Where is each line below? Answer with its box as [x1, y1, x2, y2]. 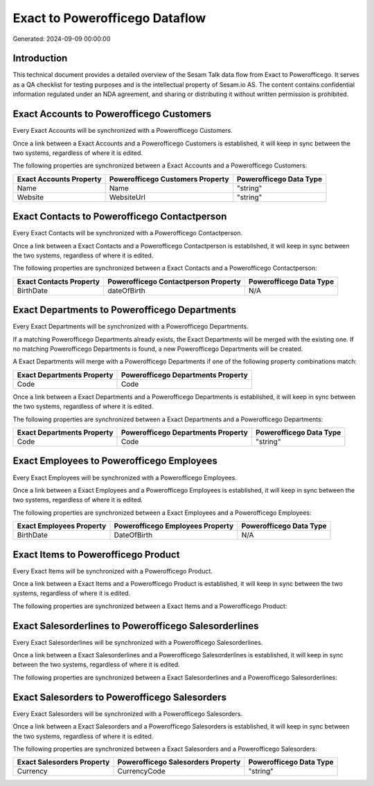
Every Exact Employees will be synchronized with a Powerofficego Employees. [12, 473, 237, 482]
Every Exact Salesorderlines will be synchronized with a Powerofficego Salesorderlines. [12, 638, 263, 646]
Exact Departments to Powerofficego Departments [12, 304, 237, 316]
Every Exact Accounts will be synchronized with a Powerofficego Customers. [12, 127, 233, 135]
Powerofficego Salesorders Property [117, 758, 241, 767]
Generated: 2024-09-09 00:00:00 [12, 35, 111, 43]
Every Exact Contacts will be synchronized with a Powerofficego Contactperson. [12, 229, 243, 237]
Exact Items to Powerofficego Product [12, 549, 180, 560]
